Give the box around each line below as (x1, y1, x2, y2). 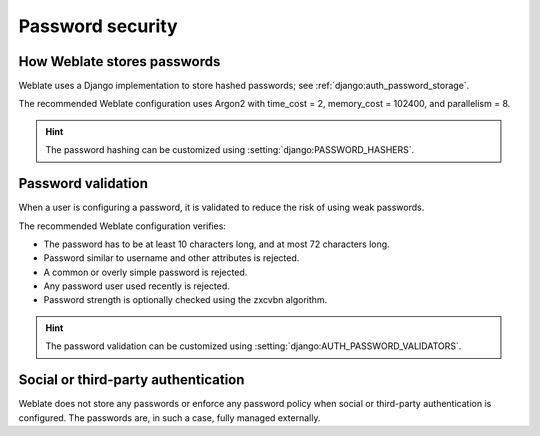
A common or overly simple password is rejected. (43, 266, 248, 278)
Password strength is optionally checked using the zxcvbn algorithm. (43, 294, 328, 306)
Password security (18, 15, 179, 37)
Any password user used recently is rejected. (43, 280, 230, 292)
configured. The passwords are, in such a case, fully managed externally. (18, 411, 321, 424)
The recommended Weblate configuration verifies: (18, 220, 227, 232)
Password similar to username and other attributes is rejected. (43, 252, 300, 264)
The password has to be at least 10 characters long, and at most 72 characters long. (43, 238, 390, 250)
